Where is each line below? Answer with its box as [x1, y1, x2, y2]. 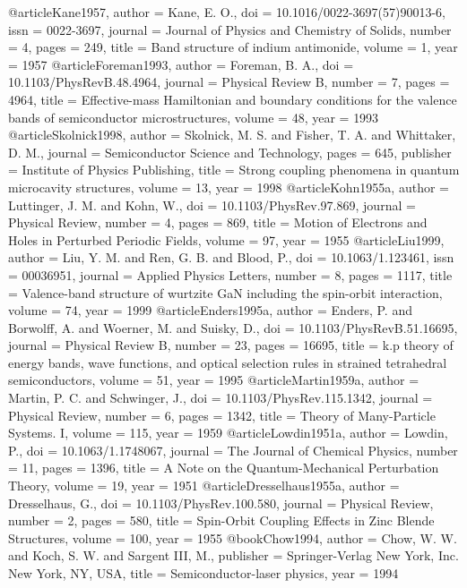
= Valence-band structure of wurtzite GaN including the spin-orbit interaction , [8, 283, 443, 302]
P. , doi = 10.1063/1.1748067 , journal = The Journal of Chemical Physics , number [8, 440, 458, 459]
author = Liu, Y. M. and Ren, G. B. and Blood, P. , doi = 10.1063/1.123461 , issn [8, 248, 454, 267]
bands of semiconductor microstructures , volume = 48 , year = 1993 [8, 107, 379, 126]
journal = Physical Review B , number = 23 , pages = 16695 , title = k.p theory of [8, 336, 454, 354]
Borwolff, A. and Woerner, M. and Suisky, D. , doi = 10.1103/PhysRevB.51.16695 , [8, 318, 458, 337]
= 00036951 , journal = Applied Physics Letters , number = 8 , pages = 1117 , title [8, 265, 453, 284]
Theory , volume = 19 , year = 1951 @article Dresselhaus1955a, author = [8, 476, 400, 495]
